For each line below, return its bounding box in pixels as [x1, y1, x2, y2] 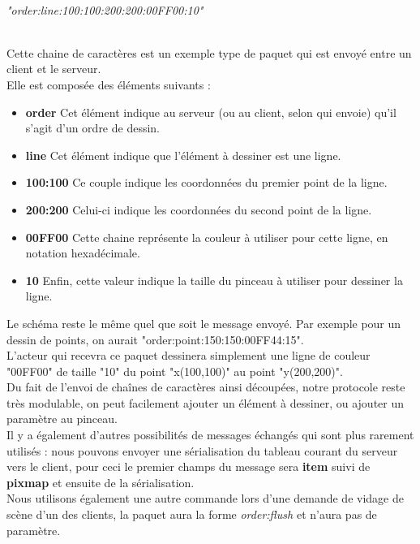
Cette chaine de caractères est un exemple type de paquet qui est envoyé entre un [6, 44, 412, 61]
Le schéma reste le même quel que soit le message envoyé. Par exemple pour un [6, 314, 401, 331]
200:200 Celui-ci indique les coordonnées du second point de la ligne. [25, 201, 372, 218]
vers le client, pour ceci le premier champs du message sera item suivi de [6, 458, 371, 475]
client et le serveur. [6, 60, 101, 77]
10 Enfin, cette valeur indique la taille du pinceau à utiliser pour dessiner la [25, 271, 403, 288]
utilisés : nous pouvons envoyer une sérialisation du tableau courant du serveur [6, 442, 398, 459]
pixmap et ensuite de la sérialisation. [6, 473, 195, 490]
